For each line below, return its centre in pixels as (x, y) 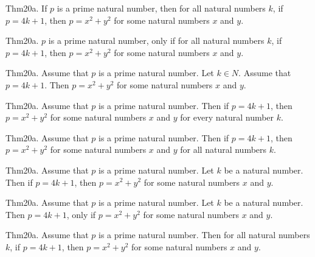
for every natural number (227, 117)
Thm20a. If (26, 8)
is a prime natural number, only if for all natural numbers (156, 40)
